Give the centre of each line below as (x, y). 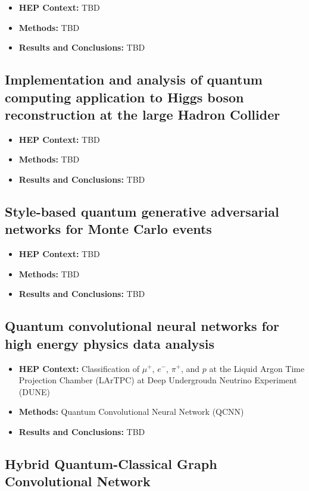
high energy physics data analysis (110, 343)
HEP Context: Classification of (79, 368)
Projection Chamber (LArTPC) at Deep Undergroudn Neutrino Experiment (158, 380)
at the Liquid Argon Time (257, 368)
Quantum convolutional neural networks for (142, 326)
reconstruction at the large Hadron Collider (143, 114)
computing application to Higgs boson (124, 97)
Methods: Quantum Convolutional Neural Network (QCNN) (131, 412)
